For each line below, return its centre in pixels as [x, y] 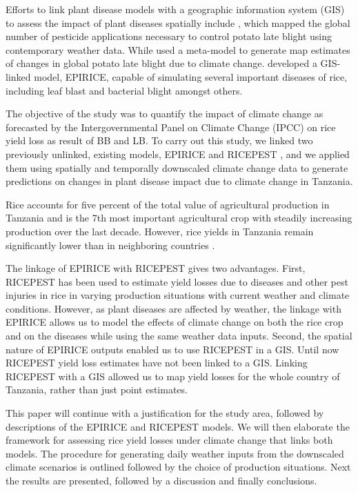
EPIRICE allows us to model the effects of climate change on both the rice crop [175, 322]
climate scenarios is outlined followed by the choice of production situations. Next [178, 467]
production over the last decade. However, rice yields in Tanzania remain [160, 231]
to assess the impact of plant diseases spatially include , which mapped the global [178, 22]
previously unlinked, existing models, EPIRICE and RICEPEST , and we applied [178, 154]
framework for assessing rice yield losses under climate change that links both [169, 440]
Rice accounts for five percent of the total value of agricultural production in [168, 204]
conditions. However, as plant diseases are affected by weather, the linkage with [173, 308]
